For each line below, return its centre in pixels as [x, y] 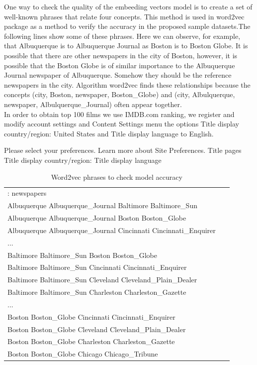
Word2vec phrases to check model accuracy [117, 177]
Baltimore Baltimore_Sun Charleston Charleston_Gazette [97, 292]
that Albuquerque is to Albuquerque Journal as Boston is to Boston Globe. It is [126, 46]
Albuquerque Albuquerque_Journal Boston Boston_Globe [97, 218]
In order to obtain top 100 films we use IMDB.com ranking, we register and [119, 114]
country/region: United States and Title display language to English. [109, 133]
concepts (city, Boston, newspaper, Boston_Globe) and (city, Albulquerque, [120, 94]
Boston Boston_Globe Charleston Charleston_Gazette [91, 341]
